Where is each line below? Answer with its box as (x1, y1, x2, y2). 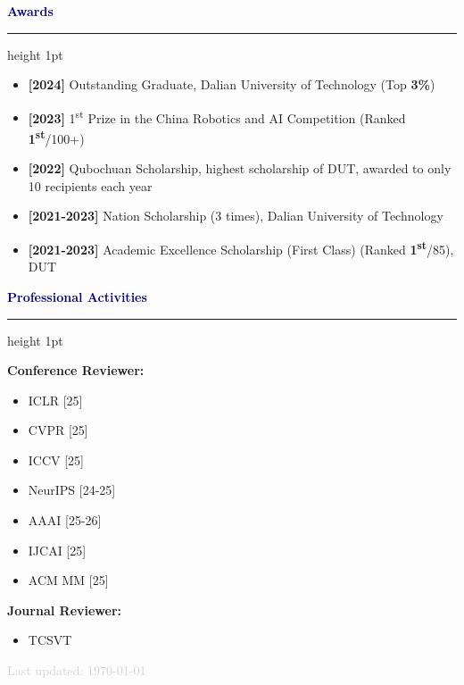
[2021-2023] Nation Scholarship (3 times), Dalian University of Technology (28, 206, 443, 225)
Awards (7, 2, 54, 20)
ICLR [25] (28, 390, 83, 409)
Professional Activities (7, 287, 147, 305)
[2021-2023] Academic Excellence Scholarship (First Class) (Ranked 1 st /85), (28, 238, 454, 258)
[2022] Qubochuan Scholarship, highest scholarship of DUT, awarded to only (28, 159, 452, 178)
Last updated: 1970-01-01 (7, 661, 146, 680)
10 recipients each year (28, 176, 153, 195)
